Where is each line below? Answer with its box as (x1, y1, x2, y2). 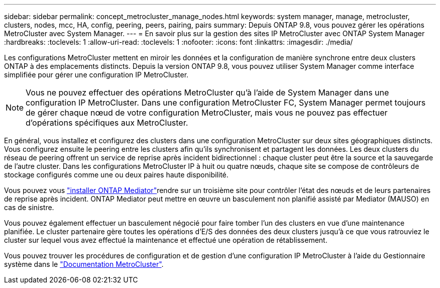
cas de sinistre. (4, 203, 54, 212)
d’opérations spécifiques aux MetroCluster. (26, 118, 188, 128)
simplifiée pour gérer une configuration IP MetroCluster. (4, 70, 189, 79)
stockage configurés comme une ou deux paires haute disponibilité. (4, 170, 229, 179)
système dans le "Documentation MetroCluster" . (4, 260, 164, 268)
